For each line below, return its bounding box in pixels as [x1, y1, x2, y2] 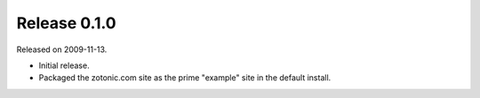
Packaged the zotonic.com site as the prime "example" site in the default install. [38, 72, 332, 83]
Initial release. [38, 60, 90, 71]
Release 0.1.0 [16, 13, 116, 33]
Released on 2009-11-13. [16, 44, 108, 55]
